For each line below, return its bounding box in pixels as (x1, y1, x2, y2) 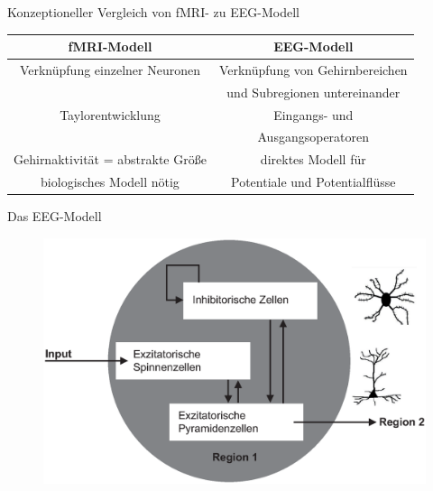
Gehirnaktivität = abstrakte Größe (14, 150, 207, 169)
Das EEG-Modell (7, 207, 102, 226)
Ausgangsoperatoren (257, 127, 370, 146)
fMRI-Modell (68, 37, 152, 56)
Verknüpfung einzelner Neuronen (19, 60, 200, 79)
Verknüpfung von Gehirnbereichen (218, 60, 408, 79)
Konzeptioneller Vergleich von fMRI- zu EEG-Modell (7, 3, 299, 21)
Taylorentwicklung (60, 105, 161, 124)
